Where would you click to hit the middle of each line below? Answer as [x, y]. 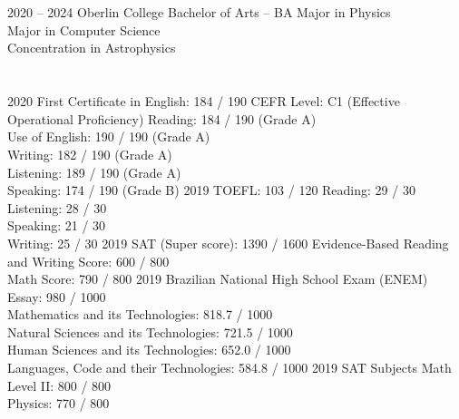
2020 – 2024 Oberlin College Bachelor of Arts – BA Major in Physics [199, 12]
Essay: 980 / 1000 [57, 296]
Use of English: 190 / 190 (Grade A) [109, 136]
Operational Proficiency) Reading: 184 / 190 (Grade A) [162, 118]
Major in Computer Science [84, 29]
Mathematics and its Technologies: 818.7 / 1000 [140, 314]
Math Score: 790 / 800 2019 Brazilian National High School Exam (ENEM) [218, 279]
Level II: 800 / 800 [59, 385]
